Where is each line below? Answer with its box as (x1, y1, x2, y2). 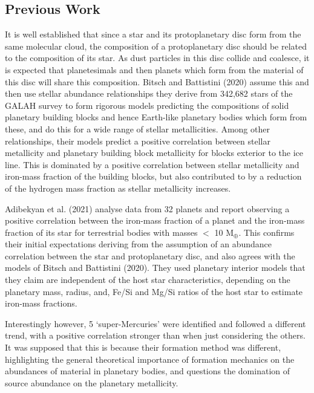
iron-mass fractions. (5, 297, 77, 310)
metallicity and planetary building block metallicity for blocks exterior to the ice (5, 146, 303, 159)
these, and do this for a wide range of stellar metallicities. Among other (5, 122, 270, 135)
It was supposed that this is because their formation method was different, (5, 341, 281, 354)
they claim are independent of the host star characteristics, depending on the (5, 273, 290, 286)
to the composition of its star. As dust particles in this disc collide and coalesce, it (5, 51, 310, 64)
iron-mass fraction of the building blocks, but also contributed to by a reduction (5, 170, 302, 183)
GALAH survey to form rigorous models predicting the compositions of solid (5, 99, 289, 111)
